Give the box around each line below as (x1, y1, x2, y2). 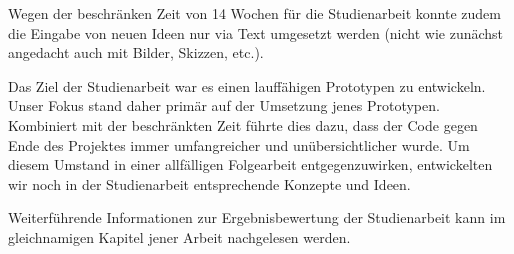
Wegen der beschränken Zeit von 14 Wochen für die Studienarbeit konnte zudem (8, 3, 501, 23)
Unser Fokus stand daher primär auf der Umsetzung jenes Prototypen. (8, 95, 440, 116)
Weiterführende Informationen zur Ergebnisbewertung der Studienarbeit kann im (8, 207, 506, 228)
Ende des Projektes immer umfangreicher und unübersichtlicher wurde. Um (8, 134, 470, 155)
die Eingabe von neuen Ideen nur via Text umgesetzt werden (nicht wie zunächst (8, 22, 504, 43)
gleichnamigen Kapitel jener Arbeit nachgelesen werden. (8, 226, 351, 247)
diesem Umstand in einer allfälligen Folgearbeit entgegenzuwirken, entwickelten (8, 154, 493, 175)
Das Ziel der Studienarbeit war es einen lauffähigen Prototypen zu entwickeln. (8, 75, 486, 96)
